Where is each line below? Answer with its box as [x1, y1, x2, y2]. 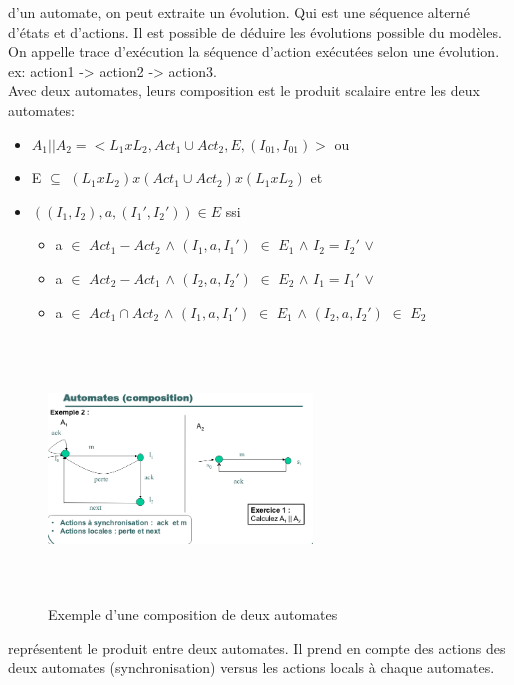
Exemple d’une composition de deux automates [48, 604, 338, 625]
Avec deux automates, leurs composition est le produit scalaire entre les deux [8, 80, 480, 101]
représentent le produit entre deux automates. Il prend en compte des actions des [8, 637, 506, 658]
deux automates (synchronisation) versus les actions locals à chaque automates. [8, 657, 495, 678]
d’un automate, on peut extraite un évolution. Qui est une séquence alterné [8, 2, 470, 22]
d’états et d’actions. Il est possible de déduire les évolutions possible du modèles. [8, 21, 502, 42]
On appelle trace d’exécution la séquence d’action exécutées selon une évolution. [8, 41, 500, 62]
